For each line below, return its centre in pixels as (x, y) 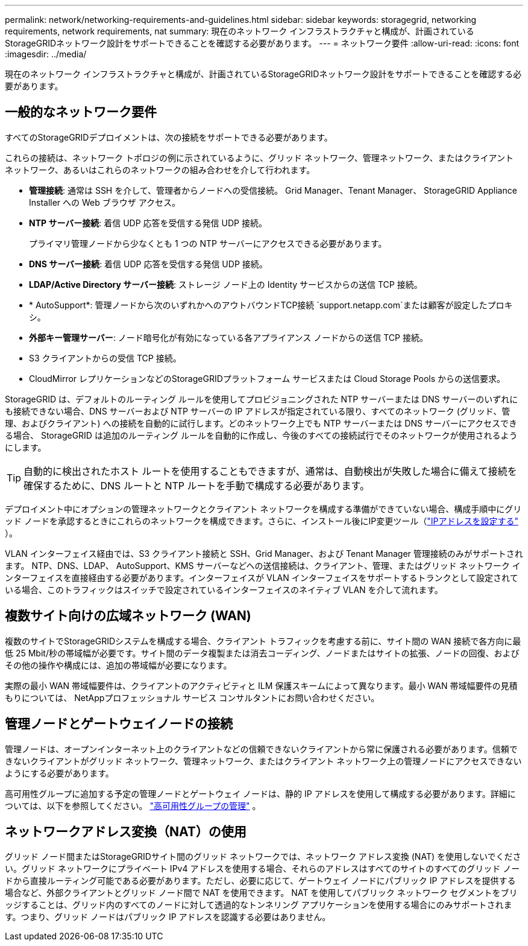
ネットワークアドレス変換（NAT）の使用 (126, 831)
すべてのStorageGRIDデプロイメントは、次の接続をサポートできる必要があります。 (169, 137)
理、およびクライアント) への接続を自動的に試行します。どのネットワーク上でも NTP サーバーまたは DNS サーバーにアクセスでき (261, 423)
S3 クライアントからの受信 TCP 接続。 (105, 358)
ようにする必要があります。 (59, 773)
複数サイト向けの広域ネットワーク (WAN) (128, 616)
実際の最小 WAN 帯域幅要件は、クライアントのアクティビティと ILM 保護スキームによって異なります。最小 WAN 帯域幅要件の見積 (261, 685)
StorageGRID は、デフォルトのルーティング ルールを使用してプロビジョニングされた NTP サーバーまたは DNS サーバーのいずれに (262, 399)
